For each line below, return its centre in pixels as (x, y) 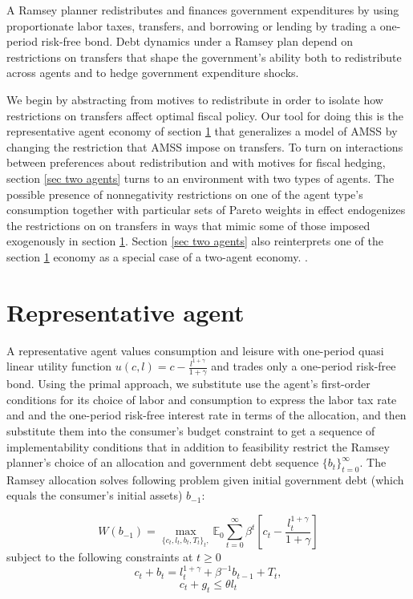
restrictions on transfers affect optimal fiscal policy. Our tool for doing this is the (205, 115)
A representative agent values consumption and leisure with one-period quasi (195, 350)
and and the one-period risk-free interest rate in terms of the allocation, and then (206, 415)
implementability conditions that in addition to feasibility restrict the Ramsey (198, 446)
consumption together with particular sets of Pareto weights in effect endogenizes (206, 210)
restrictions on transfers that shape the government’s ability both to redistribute (204, 57)
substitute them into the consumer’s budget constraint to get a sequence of (191, 430)
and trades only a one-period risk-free (304, 366)
